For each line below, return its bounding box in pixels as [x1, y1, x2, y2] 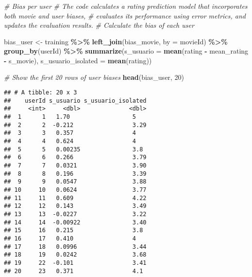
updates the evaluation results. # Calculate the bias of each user [4, 20, 194, 30]
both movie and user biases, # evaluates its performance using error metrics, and [4, 10, 246, 20]
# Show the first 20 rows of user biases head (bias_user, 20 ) [4, 72, 184, 82]
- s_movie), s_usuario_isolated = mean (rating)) [4, 55, 152, 65]
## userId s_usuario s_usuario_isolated [4, 97, 147, 104]
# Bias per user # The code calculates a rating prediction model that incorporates [4, 1, 248, 11]
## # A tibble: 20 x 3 [4, 89, 77, 96]
